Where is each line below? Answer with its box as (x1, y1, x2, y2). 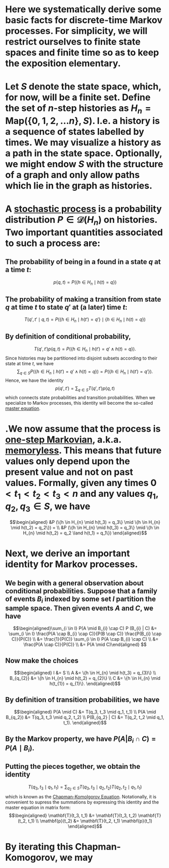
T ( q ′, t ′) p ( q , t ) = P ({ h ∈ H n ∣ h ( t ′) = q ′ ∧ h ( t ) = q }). (33, 346, 137, 353)
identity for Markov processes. (5, 558, 138, 570)
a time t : (5, 265, 31, 274)
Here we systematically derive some (5, 4, 161, 15)
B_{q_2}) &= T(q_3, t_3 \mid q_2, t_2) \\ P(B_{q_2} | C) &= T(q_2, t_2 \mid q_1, (6, 714, 164, 721)
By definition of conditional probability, (5, 332, 132, 341)
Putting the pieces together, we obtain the (5, 762, 141, 771)
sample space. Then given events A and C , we (5, 604, 153, 613)
